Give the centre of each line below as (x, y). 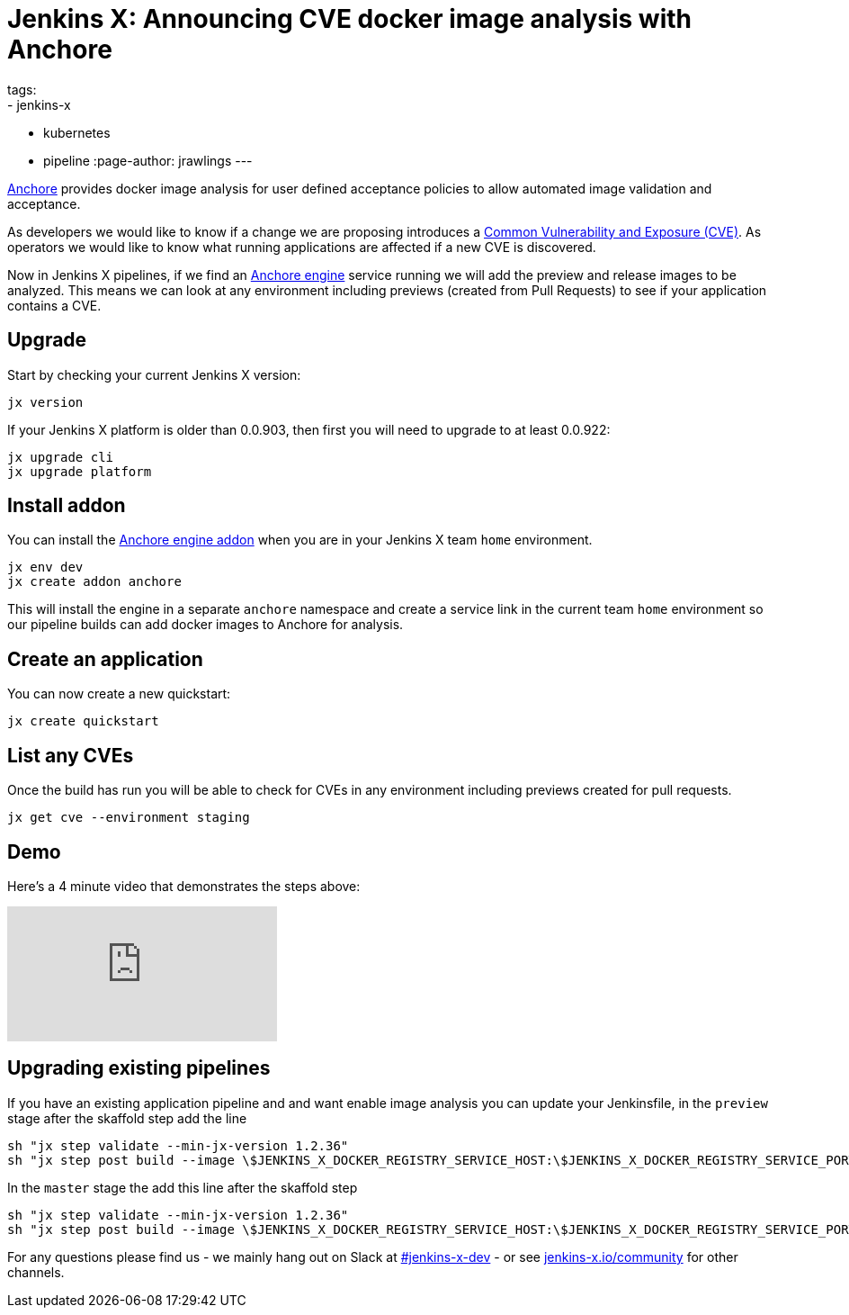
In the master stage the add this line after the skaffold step (183, 1187)
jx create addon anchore (94, 582)
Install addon (67, 506)
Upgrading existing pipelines (139, 1068)
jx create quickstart (83, 721)
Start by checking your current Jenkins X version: (154, 374)
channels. (36, 1272)
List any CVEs (71, 755)
